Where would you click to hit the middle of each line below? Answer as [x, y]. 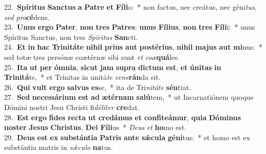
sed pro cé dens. [27, 17]
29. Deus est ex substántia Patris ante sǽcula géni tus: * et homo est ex [127, 137]
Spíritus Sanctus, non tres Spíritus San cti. [71, 37]
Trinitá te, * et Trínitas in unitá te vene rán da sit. [82, 77]
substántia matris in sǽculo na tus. [59, 147]
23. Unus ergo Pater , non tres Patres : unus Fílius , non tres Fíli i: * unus [130, 27]
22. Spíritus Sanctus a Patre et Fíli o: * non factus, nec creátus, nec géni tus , [130, 7]
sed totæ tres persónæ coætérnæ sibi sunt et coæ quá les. [92, 57]
